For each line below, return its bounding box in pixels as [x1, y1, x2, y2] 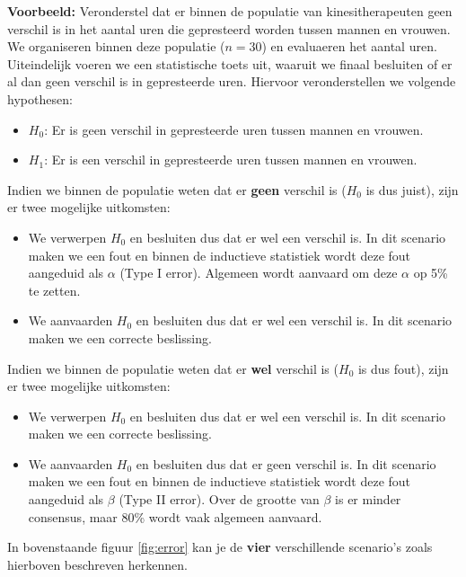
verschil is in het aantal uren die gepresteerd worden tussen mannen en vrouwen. [7, 19, 451, 38]
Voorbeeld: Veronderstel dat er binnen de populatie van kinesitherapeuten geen [7, 2, 453, 20]
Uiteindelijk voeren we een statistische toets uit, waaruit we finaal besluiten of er [7, 54, 453, 73]
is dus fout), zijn [357, 359, 449, 377]
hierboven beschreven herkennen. [7, 555, 188, 573]
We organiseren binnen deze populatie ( [7, 37, 225, 56]
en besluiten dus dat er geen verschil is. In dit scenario [136, 454, 436, 473]
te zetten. [28, 280, 81, 299]
